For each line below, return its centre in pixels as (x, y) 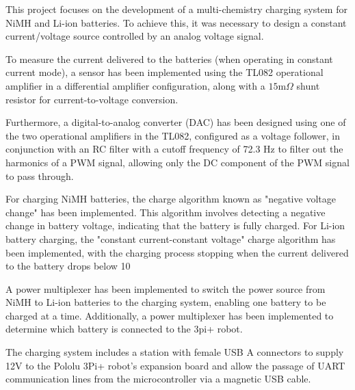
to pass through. (40, 175)
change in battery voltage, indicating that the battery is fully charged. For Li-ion (175, 225)
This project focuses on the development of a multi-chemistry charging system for (176, 9)
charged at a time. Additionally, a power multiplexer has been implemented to (170, 315)
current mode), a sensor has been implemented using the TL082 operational (165, 72)
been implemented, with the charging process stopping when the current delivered (177, 252)
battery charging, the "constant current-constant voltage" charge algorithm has (171, 238)
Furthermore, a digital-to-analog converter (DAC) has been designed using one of (176, 122)
